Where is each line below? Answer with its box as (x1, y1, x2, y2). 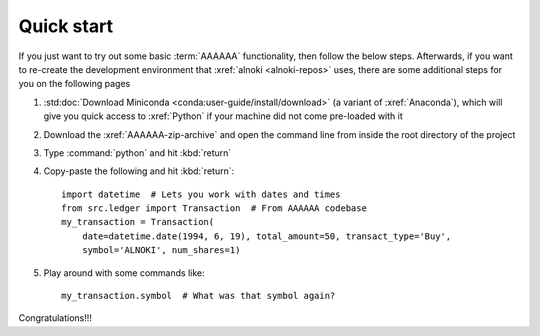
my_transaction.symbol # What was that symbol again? (61, 290, 336, 302)
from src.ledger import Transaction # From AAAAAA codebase (61, 203, 367, 214)
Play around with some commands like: (43, 266, 205, 279)
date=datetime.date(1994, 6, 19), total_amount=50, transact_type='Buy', (81, 230, 452, 242)
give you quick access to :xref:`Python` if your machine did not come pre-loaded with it (43, 110, 404, 122)
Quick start (18, 15, 114, 37)
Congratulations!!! (18, 312, 92, 324)
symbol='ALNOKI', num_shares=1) (81, 245, 241, 256)
